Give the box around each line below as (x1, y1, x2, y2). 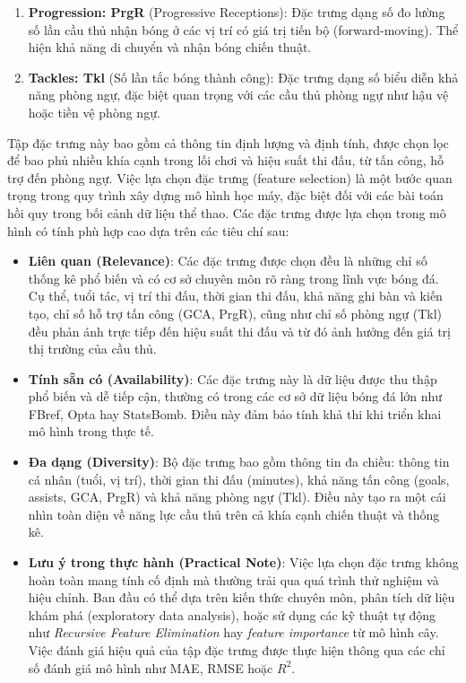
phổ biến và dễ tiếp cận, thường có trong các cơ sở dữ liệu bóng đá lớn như (28, 387, 443, 406)
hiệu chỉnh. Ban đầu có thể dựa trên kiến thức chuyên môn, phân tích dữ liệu (28, 588, 455, 607)
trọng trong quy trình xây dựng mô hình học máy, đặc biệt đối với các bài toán (7, 186, 444, 205)
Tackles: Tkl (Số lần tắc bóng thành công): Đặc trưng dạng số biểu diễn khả (28, 67, 459, 86)
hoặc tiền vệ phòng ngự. (28, 102, 160, 121)
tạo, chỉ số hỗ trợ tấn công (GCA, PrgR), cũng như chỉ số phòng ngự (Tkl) (28, 303, 442, 322)
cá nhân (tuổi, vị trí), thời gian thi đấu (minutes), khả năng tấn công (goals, (28, 469, 450, 488)
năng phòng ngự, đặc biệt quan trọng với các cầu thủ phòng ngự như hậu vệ (28, 85, 449, 104)
